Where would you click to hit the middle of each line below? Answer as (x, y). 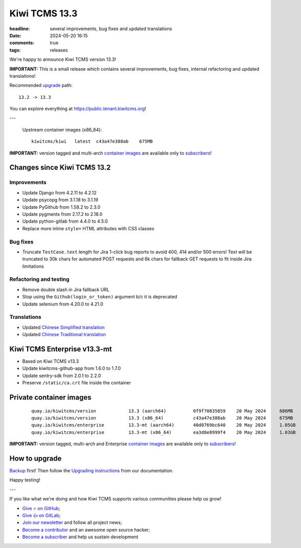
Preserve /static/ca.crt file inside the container (77, 383)
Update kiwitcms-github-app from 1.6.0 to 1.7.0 (72, 368)
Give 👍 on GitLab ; (41, 516)
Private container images (50, 397)
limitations (33, 266)
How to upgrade (36, 458)
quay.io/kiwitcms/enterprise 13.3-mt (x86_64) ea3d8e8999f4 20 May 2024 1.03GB (164, 432)
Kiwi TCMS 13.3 (44, 13)
